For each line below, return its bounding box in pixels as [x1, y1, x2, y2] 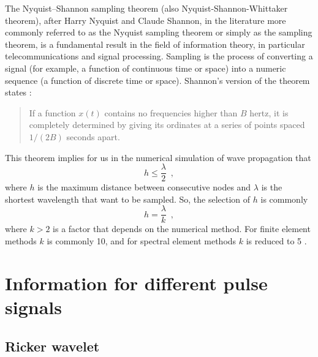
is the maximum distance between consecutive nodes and [37, 181, 251, 194]
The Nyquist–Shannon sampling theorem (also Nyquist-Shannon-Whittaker [5, 2, 288, 14]
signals [5, 295, 62, 319]
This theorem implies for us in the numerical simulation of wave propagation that [5, 151, 311, 163]
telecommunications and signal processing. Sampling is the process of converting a [5, 50, 313, 62]
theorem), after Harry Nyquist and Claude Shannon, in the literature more [5, 13, 286, 26]
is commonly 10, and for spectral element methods [47, 235, 237, 247]
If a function [29, 106, 76, 119]
